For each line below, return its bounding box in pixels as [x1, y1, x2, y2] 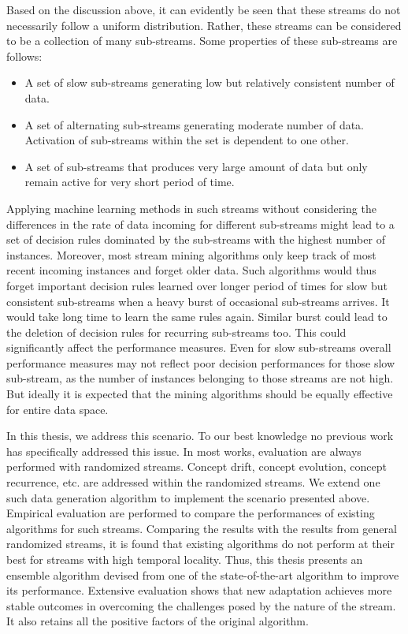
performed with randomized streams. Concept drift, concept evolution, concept [6, 458, 387, 475]
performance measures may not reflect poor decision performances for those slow [6, 354, 395, 371]
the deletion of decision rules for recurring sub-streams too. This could [6, 323, 347, 340]
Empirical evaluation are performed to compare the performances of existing [6, 505, 375, 521]
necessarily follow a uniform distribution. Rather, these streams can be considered [6, 17, 402, 33]
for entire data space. [6, 401, 109, 417]
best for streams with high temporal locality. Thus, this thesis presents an [6, 551, 363, 567]
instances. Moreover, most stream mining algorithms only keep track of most [6, 246, 376, 263]
